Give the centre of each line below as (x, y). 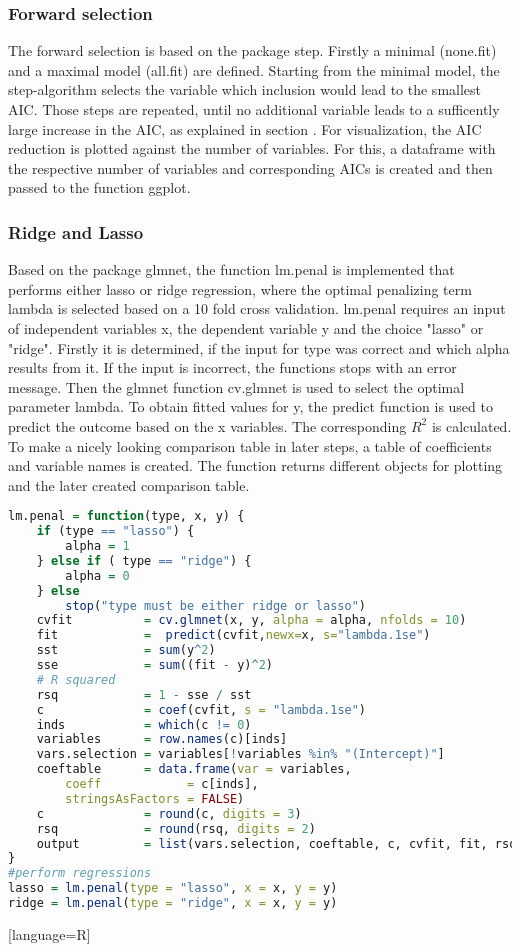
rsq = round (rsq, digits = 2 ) (176, 828)
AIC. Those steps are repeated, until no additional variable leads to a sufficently (254, 109)
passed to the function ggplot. (99, 187)
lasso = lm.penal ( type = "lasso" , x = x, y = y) (173, 888)
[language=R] (49, 933)
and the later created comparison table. (129, 484)
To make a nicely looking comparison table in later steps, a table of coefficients (250, 445)
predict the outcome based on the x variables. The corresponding (207, 425)
